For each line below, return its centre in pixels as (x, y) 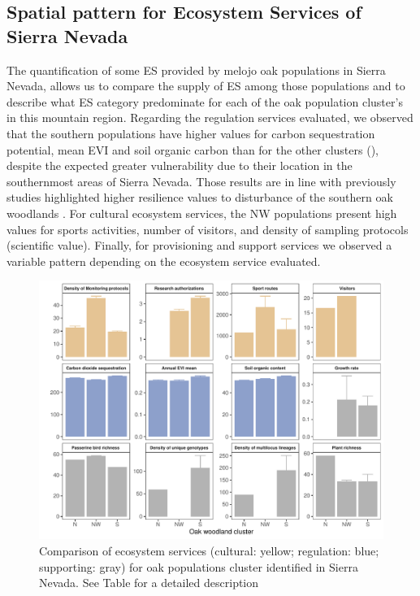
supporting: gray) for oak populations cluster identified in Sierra (199, 566)
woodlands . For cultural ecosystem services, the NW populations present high (202, 213)
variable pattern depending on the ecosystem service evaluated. (164, 261)
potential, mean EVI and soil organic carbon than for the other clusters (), (193, 149)
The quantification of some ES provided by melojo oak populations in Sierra (196, 70)
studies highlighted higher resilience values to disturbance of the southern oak (200, 197)
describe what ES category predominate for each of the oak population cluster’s (205, 101)
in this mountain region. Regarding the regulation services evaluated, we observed (210, 117)
